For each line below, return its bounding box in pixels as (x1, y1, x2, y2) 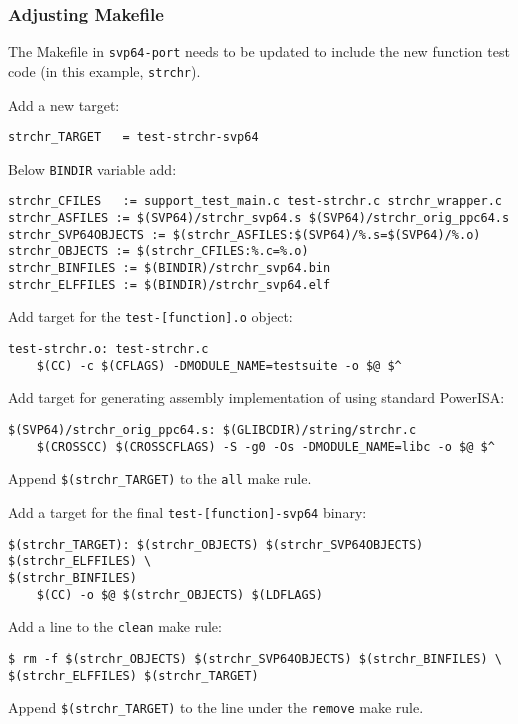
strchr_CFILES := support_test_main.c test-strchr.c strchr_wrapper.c (8, 194, 502, 209)
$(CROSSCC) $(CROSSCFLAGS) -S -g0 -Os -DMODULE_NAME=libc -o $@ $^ (36, 439, 495, 454)
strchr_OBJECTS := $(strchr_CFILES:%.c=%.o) (8, 244, 309, 259)
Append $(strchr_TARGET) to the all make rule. (8, 468, 312, 489)
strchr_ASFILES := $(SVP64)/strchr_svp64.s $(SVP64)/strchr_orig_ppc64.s (8, 211, 510, 226)
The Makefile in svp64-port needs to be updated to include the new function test (8, 41, 510, 62)
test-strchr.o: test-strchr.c (8, 342, 209, 357)
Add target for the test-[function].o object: (8, 306, 293, 327)
